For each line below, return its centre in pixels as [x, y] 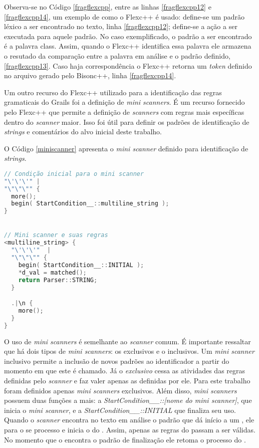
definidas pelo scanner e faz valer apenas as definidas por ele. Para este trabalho [127, 380]
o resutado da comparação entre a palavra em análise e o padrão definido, [117, 55]
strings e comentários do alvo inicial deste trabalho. [83, 132]
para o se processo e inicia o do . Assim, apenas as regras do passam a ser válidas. [130, 429]
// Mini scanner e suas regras [56, 235]
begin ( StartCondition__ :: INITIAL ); [81, 265]
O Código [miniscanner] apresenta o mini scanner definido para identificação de [126, 148]
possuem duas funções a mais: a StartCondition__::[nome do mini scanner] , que [128, 400]
